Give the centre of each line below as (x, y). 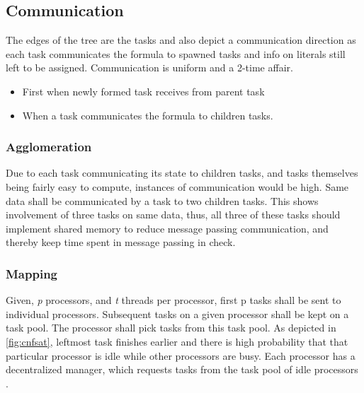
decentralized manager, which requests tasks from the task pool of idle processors (182, 369)
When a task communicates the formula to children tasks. (148, 115)
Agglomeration (49, 147)
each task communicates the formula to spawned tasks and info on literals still (176, 53)
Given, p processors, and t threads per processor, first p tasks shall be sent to (174, 300)
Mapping (32, 273)
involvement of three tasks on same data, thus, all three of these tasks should (173, 215)
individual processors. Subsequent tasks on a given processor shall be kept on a (177, 313)
